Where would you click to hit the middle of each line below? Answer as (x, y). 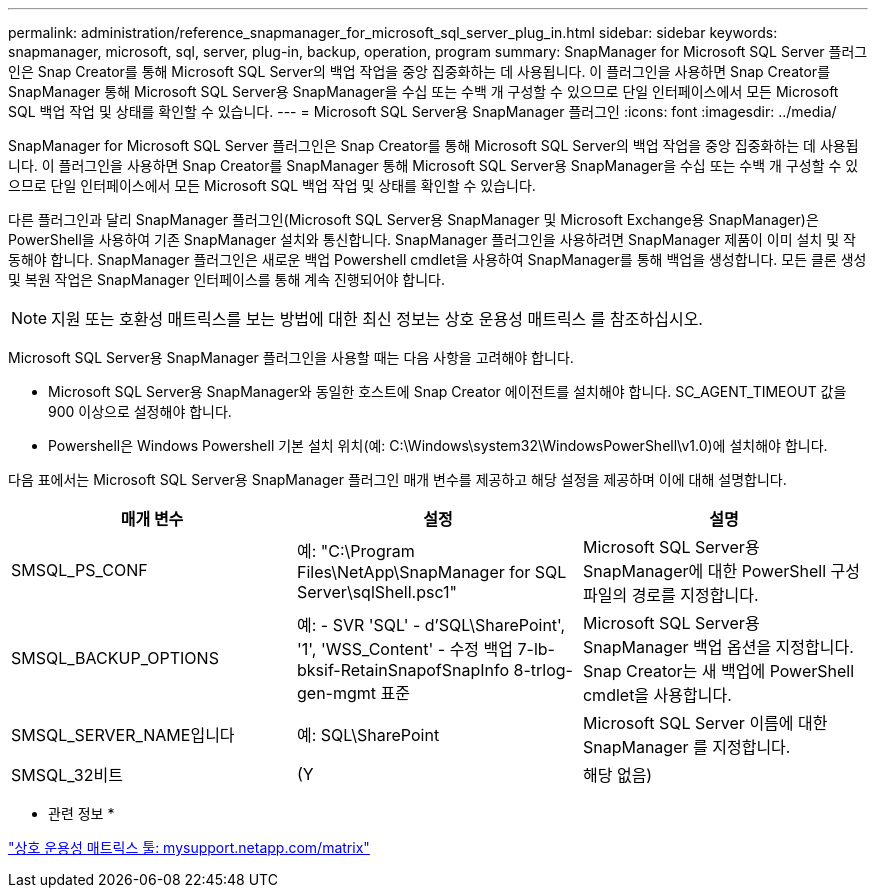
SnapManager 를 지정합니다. (686, 747)
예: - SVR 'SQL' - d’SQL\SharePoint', (431, 625)
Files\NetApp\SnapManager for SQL (431, 572)
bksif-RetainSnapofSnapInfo (403, 670)
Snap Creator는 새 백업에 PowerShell (718, 671)
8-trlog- (543, 670)
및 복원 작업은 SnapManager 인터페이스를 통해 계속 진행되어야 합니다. (226, 279)
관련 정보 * (81, 813)
